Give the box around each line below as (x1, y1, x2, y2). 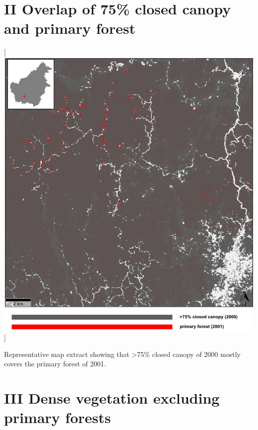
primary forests (4, 407, 111, 428)
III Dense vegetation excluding (4, 388, 220, 408)
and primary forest (4, 18, 135, 38)
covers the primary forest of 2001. (4, 358, 106, 369)
